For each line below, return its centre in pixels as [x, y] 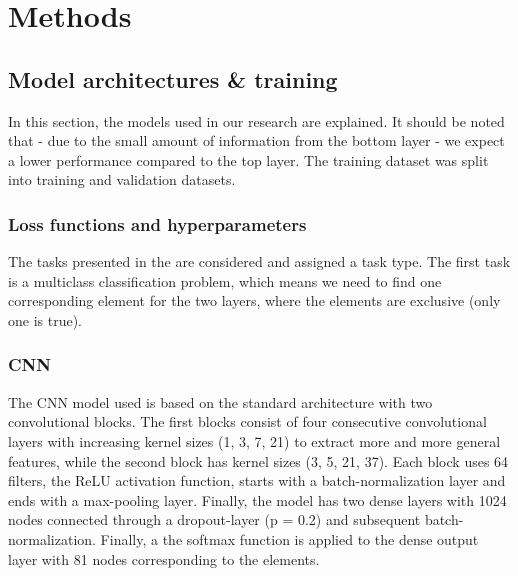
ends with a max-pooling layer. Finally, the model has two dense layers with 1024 [257, 499]
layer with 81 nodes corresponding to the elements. [164, 558]
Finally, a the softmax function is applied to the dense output [289, 538]
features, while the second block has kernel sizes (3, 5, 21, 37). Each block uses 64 [258, 460]
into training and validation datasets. [122, 179]
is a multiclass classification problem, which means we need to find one [225, 280]
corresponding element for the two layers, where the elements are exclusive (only [254, 300]
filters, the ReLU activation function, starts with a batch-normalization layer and [257, 480]
